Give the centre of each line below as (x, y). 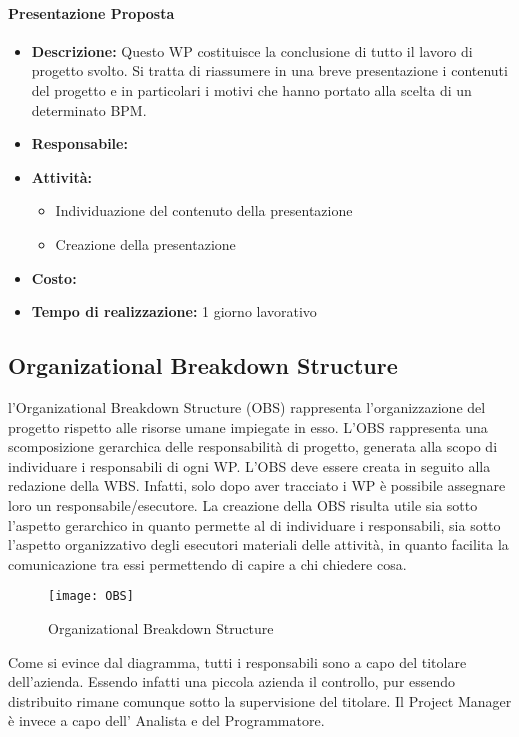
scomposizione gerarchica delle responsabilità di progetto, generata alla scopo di (253, 446)
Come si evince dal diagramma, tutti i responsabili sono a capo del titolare (237, 661)
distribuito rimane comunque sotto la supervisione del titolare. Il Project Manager (260, 700)
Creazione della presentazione (145, 243)
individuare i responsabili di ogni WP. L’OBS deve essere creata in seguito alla (249, 465)
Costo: (54, 277)
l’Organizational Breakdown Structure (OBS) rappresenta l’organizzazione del (247, 406)
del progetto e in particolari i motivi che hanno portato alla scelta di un (251, 89)
